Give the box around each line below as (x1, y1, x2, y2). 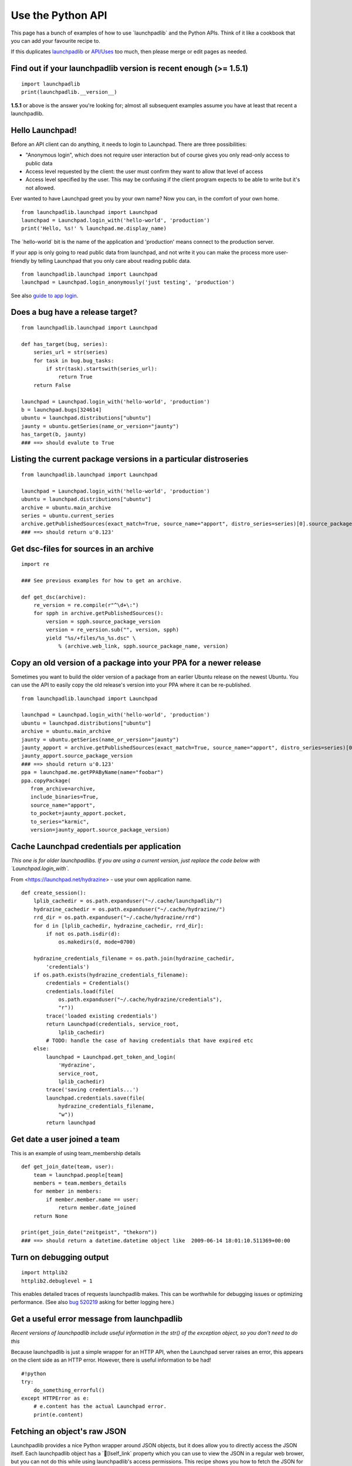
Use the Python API (11, 9, 107, 22)
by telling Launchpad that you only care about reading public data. (31, 257, 191, 264)
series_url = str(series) (33, 349, 109, 356)
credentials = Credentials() (46, 980, 130, 986)
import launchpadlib (21, 80, 80, 87)
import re (21, 561, 49, 568)
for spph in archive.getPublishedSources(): (33, 610, 164, 617)
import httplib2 (21, 1270, 68, 1276)
